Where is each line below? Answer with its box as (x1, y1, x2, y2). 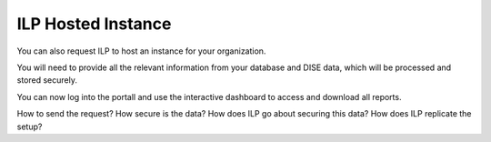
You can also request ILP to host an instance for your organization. (16, 46, 266, 56)
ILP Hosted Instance (16, 14, 172, 34)
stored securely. (16, 75, 77, 86)
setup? (16, 121, 43, 132)
